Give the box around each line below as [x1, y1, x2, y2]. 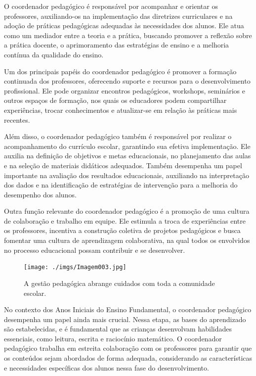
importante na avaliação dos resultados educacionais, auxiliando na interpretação [4, 170, 249, 180]
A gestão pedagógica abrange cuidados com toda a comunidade [24, 278, 215, 288]
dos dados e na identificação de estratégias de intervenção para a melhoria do [4, 180, 238, 190]
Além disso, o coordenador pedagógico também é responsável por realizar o [4, 131, 232, 141]
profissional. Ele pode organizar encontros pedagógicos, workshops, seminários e [4, 85, 245, 95]
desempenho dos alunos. [4, 189, 77, 199]
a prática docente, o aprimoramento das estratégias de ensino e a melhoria [4, 40, 229, 50]
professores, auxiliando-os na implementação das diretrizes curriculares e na [4, 10, 233, 21]
